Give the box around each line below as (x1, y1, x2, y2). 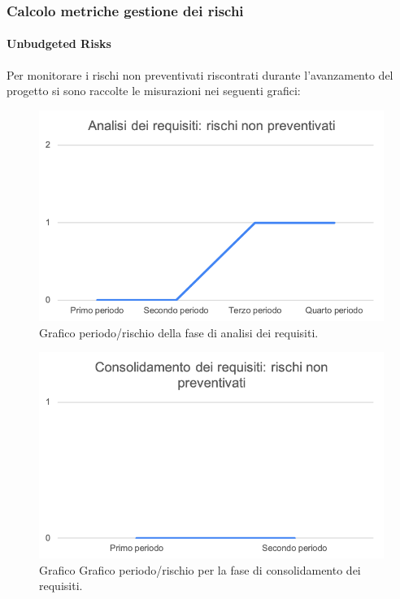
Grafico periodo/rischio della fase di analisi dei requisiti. (39, 323, 319, 341)
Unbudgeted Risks (7, 35, 111, 52)
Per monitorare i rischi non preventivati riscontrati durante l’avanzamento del (7, 66, 393, 83)
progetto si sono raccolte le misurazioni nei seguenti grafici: (7, 82, 301, 99)
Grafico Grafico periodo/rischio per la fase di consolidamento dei (39, 561, 361, 578)
